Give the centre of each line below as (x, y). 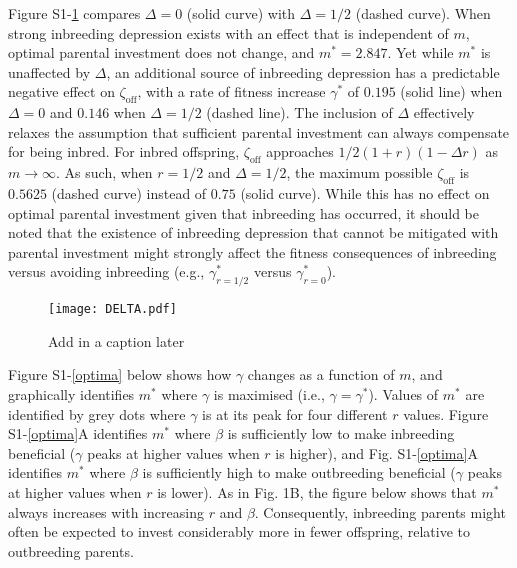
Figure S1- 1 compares (74, 13)
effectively (444, 112)
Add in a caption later (116, 340)
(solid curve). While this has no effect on (365, 192)
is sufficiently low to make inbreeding (341, 433)
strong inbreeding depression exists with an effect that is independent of (228, 32)
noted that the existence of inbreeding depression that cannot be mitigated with (253, 232)
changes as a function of (321, 374)
